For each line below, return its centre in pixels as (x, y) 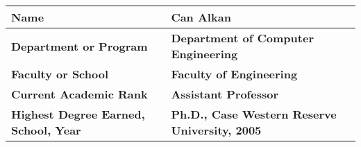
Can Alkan (201, 17)
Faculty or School (60, 74)
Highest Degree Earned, (78, 114)
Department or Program (79, 46)
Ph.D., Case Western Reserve (254, 114)
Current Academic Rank (79, 94)
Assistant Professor (225, 94)
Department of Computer (242, 38)
